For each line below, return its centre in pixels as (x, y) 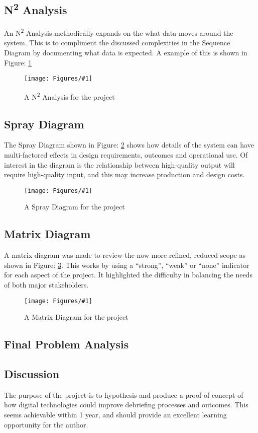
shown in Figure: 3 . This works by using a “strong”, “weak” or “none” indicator (127, 265)
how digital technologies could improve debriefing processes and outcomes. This (126, 405)
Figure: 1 (18, 62)
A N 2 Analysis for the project (70, 96)
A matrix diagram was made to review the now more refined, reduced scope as (125, 255)
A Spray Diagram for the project (75, 207)
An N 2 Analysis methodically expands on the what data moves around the (119, 32)
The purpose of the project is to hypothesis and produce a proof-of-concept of (124, 394)
